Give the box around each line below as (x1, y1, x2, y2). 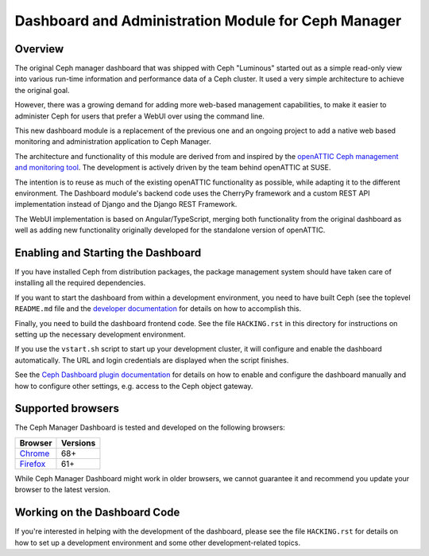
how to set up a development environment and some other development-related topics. (14, 538, 301, 547)
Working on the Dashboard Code (14, 506, 180, 519)
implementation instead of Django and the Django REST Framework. (14, 200, 238, 209)
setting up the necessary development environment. (14, 330, 186, 339)
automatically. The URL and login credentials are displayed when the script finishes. (14, 355, 289, 365)
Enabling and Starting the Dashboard (14, 246, 202, 259)
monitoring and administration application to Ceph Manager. (14, 137, 211, 146)
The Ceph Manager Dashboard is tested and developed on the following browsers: (14, 422, 285, 433)
